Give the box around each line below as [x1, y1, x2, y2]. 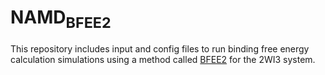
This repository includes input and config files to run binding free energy [10, 42, 310, 55]
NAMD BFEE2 [10, 6, 112, 32]
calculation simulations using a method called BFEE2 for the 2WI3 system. [10, 53, 316, 65]
